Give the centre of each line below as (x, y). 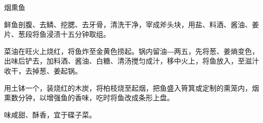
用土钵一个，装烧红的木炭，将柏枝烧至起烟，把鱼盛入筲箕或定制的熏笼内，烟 (131, 87)
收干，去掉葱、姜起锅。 (43, 70)
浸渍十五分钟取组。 (78, 34)
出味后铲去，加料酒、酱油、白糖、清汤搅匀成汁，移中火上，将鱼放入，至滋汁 (131, 61)
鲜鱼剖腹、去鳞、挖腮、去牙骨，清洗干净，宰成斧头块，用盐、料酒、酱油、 (128, 24)
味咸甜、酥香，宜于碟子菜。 (50, 114)
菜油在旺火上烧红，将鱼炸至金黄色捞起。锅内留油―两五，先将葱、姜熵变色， (131, 51)
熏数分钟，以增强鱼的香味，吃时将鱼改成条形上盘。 (89, 98)
